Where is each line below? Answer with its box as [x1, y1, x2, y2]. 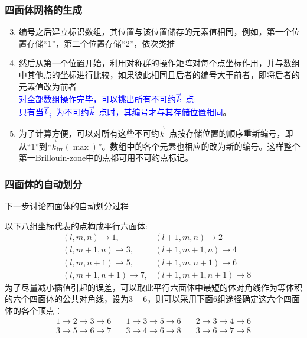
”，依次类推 [129, 37, 175, 49]
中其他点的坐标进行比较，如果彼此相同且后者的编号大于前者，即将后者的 [18, 69, 300, 80]
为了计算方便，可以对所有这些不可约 [18, 127, 159, 139]
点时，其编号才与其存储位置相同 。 [99, 106, 231, 118]
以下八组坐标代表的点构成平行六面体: [5, 219, 148, 232]
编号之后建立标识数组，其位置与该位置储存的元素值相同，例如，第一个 [18, 25, 292, 38]
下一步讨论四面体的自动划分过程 [5, 200, 129, 212]
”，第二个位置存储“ [51, 37, 126, 49]
